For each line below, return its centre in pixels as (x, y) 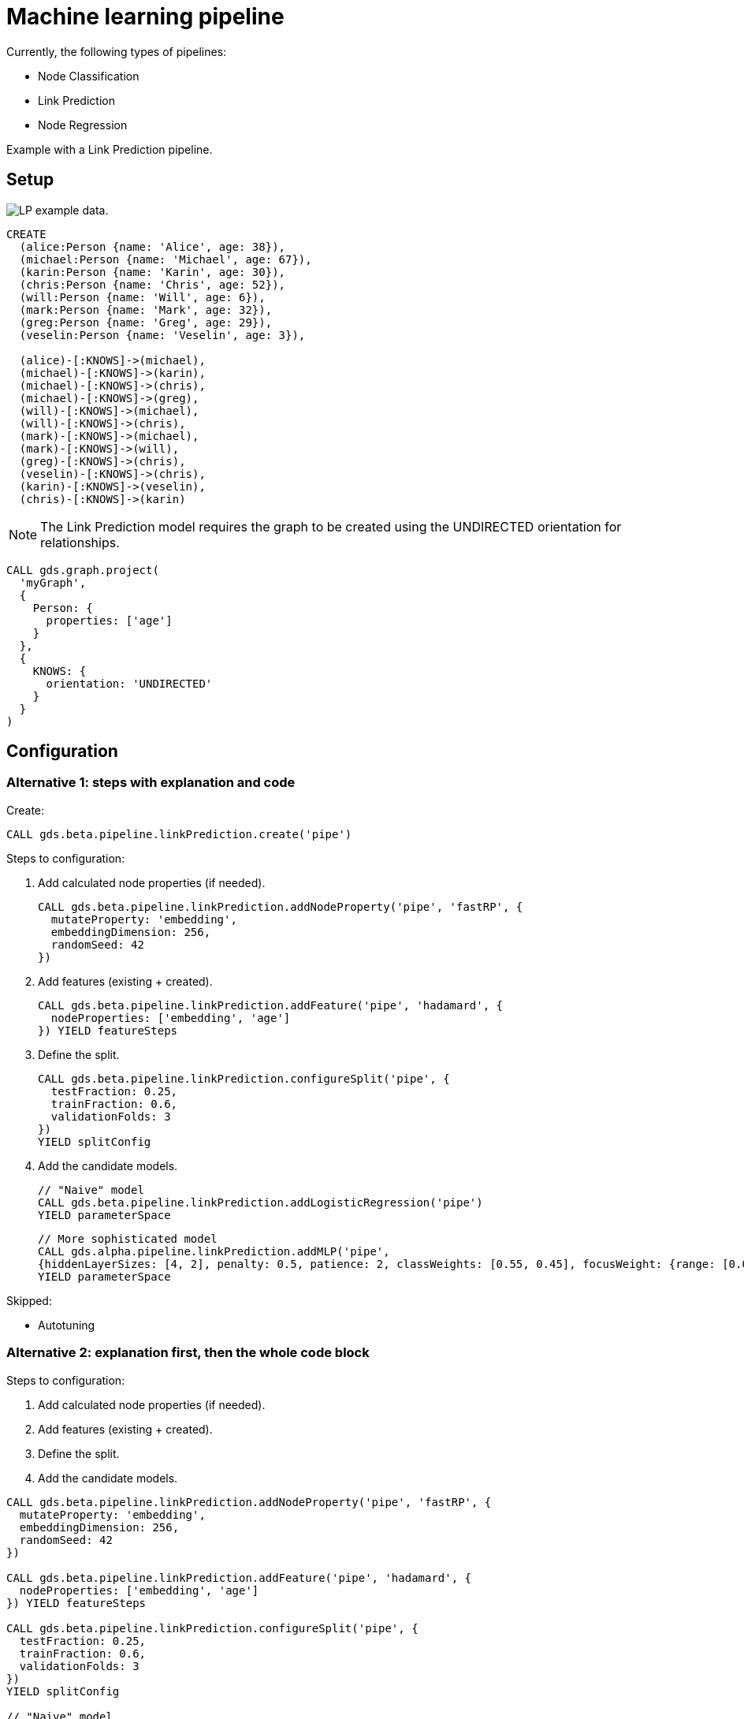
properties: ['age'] (109, 620)
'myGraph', (53, 582)
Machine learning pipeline (145, 17)
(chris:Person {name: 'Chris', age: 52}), (153, 284)
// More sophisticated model (128, 1238)
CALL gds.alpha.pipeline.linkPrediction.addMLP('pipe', (214, 1251)
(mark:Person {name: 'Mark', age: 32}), (146, 309)
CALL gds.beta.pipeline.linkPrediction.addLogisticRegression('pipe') (260, 1202)
